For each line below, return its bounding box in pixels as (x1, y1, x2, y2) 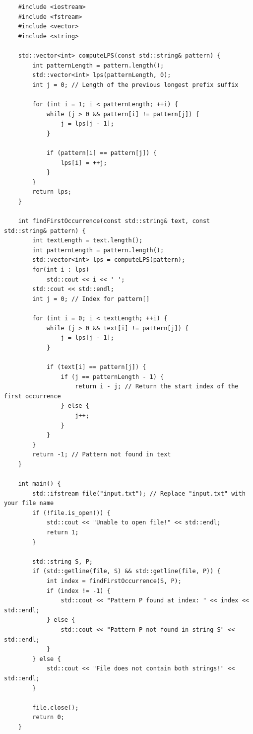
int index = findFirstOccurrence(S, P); (46, 578, 182, 585)
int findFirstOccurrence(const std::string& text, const (18, 218, 210, 225)
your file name (4, 500, 54, 507)
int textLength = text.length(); (32, 237, 143, 244)
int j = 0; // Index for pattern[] (32, 295, 150, 302)
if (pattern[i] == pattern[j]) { (46, 149, 157, 156)
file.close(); (32, 704, 79, 711)
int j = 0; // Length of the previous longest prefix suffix (32, 81, 239, 88)
